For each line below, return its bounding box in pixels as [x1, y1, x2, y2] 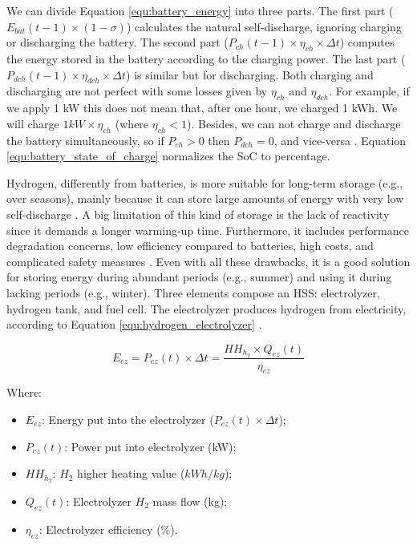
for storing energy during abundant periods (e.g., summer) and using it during [6, 268, 392, 285]
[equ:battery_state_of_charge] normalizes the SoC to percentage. [6, 147, 330, 164]
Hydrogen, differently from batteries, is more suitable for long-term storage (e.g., [6, 174, 403, 191]
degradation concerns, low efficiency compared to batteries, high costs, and [6, 237, 374, 254]
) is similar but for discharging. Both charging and [126, 66, 374, 83]
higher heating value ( [77, 465, 185, 482]
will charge [6, 115, 59, 131]
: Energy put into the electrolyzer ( [42, 410, 214, 427]
